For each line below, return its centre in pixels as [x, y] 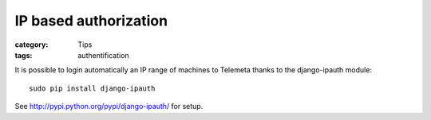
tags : [24, 55]
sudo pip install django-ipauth [92, 88]
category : [32, 45]
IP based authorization [91, 21]
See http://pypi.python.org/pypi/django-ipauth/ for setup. [109, 106]
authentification [103, 55]
